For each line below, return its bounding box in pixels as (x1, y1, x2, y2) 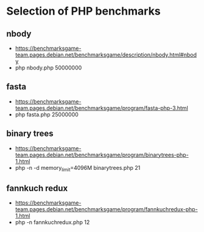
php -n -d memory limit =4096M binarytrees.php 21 (15, 164, 141, 173)
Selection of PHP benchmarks (6, 4, 161, 18)
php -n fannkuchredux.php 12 (15, 219, 90, 226)
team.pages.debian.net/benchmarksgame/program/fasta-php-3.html (15, 104, 189, 111)
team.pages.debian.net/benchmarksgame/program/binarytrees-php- (15, 151, 189, 158)
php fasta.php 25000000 (15, 111, 79, 118)
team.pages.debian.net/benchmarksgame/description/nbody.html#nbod (15, 51, 197, 58)
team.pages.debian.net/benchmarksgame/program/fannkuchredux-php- (15, 206, 198, 213)
